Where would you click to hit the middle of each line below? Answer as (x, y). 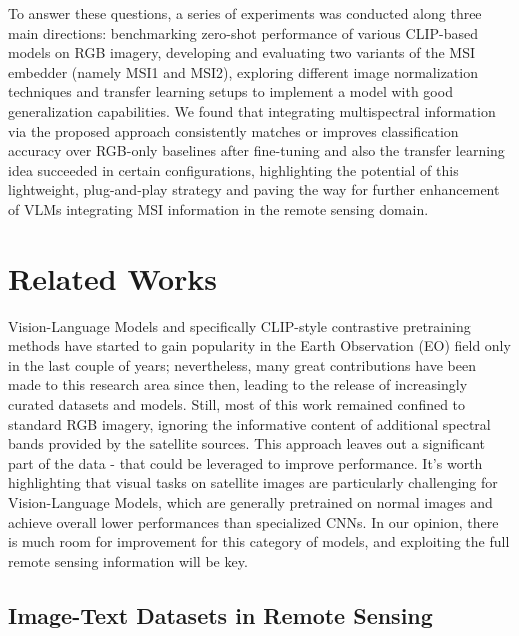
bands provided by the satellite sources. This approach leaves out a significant (247, 443)
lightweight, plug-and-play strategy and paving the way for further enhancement (254, 189)
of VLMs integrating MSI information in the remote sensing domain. (218, 208)
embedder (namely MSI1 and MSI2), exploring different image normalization (243, 71)
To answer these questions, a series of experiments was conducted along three (245, 13)
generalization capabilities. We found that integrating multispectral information (252, 110)
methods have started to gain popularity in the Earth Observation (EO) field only (259, 345)
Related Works (113, 277)
